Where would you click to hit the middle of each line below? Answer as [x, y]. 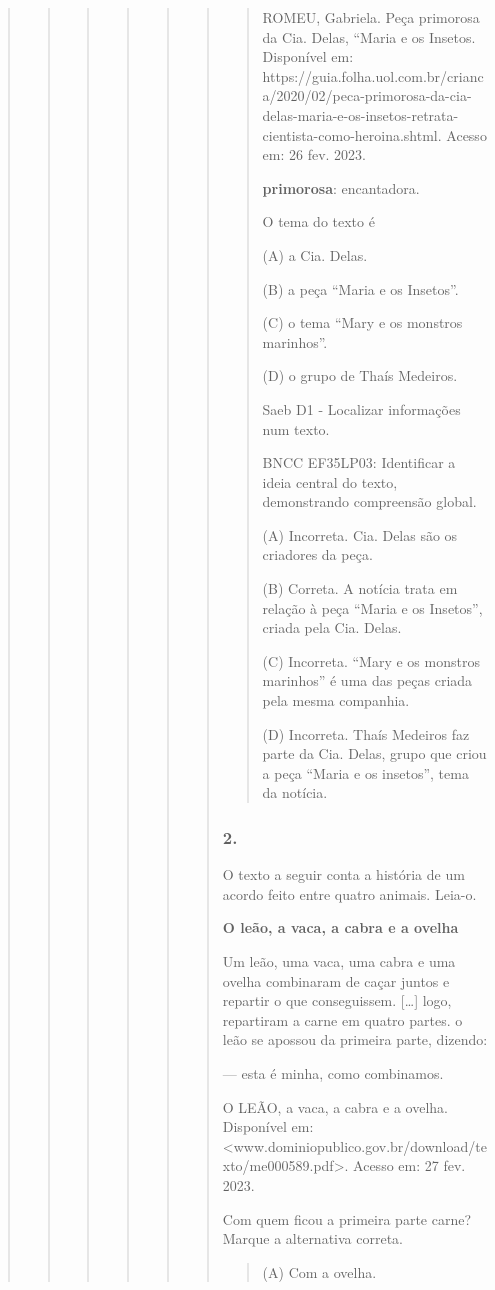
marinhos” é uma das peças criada [367, 680]
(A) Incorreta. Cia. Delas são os [360, 534]
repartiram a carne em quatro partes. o [342, 1019]
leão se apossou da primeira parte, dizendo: [355, 1039]
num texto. [296, 428]
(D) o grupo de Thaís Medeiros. [360, 375]
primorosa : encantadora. [341, 187]
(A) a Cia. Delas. [315, 254]
